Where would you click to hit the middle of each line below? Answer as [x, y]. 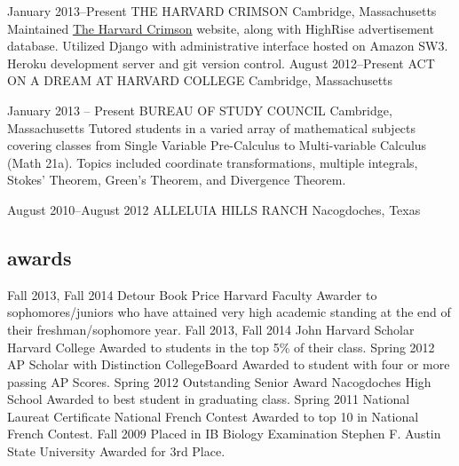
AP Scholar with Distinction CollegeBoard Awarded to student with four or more [229, 364]
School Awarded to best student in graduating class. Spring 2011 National [209, 399]
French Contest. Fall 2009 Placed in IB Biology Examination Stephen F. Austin [224, 434]
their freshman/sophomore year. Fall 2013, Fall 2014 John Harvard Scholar [211, 329]
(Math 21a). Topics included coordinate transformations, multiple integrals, [213, 162]
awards [40, 257]
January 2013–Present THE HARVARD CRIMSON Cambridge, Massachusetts [222, 11]
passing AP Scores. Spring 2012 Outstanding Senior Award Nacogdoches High [219, 381]
